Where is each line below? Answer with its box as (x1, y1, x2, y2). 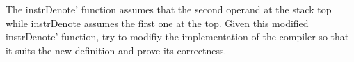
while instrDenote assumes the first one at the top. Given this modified (6, 15, 309, 30)
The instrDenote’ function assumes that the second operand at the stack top (6, 2, 332, 16)
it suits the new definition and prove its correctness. (6, 42, 227, 57)
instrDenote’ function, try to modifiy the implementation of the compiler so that (6, 29, 349, 44)
